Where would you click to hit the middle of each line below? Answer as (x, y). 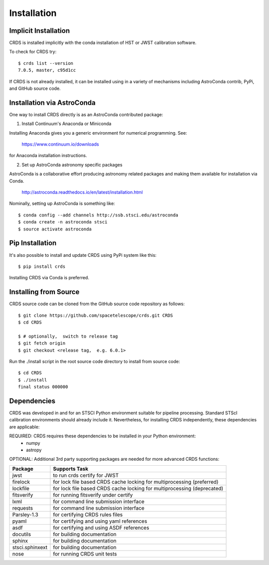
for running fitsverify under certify (93, 495)
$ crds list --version (46, 63)
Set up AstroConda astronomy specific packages (72, 165)
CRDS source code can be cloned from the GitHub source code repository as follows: (97, 304)
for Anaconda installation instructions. (48, 156)
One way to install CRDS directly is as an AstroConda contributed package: (86, 114)
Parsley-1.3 (25, 515)
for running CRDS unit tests (85, 554)
